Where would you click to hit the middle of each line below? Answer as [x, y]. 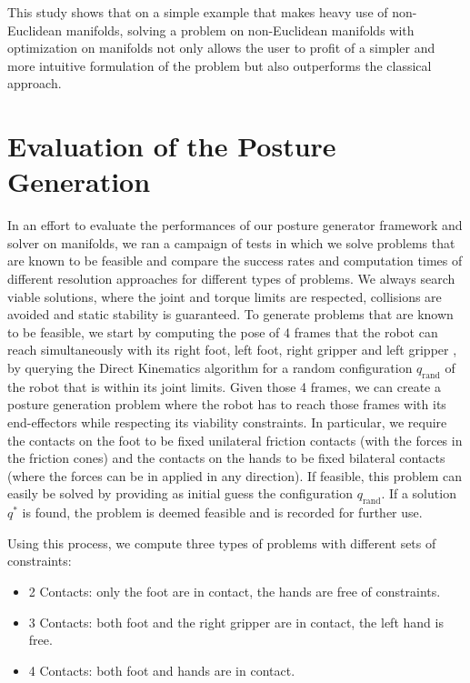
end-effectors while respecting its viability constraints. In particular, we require [227, 422]
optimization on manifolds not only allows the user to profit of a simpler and [221, 48]
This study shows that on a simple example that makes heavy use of [198, 12]
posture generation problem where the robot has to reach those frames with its [227, 404]
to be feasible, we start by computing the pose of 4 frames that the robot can [223, 331]
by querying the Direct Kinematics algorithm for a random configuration [210, 368]
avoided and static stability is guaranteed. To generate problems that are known [230, 314]
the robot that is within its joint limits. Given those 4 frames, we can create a [224, 386]
